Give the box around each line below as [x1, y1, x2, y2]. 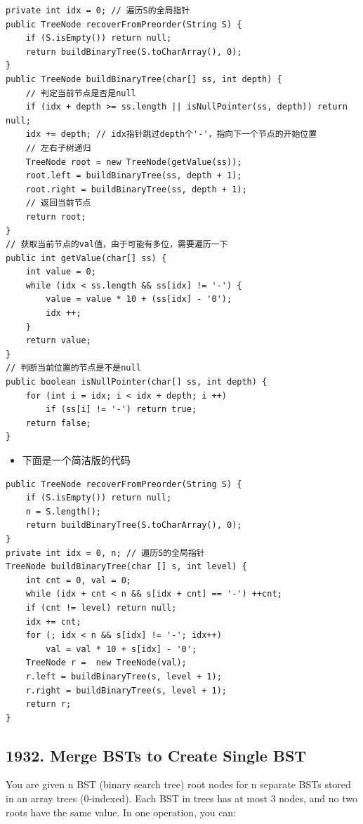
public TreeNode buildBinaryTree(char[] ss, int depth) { [6, 74, 282, 84]
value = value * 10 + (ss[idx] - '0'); [46, 294, 232, 305]
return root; [25, 211, 86, 222]
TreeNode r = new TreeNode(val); [25, 658, 187, 668]
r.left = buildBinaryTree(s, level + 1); [25, 671, 222, 682]
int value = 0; [25, 267, 96, 277]
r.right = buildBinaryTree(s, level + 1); [25, 685, 227, 696]
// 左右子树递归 [25, 142, 91, 153]
